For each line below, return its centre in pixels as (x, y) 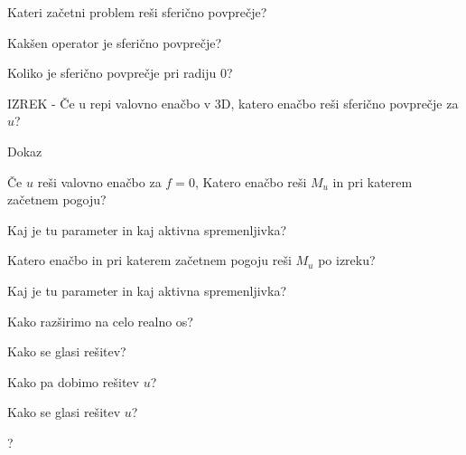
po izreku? (347, 260)
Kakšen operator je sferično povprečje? (115, 42)
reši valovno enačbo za (99, 181)
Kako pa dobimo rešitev (73, 381)
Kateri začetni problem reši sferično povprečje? (137, 12)
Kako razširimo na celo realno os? (100, 321)
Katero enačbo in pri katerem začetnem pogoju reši (149, 260)
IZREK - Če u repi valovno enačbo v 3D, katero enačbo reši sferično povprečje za (233, 103)
